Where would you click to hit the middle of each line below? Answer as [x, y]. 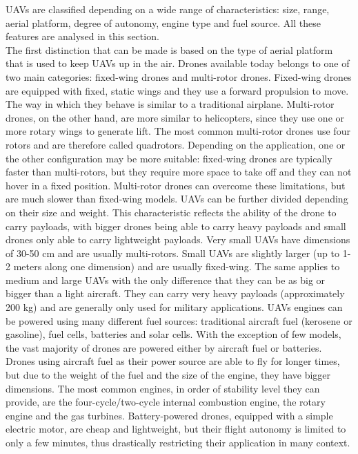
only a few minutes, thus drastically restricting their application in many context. [178, 442]
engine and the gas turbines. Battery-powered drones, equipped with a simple [169, 415]
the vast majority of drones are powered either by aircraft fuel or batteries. [164, 347]
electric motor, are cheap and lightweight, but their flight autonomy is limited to [176, 429]
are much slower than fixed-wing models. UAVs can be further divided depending [177, 199]
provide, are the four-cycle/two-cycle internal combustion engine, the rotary [166, 402]
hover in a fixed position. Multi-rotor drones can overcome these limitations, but [176, 185]
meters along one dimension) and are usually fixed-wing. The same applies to [177, 266]
